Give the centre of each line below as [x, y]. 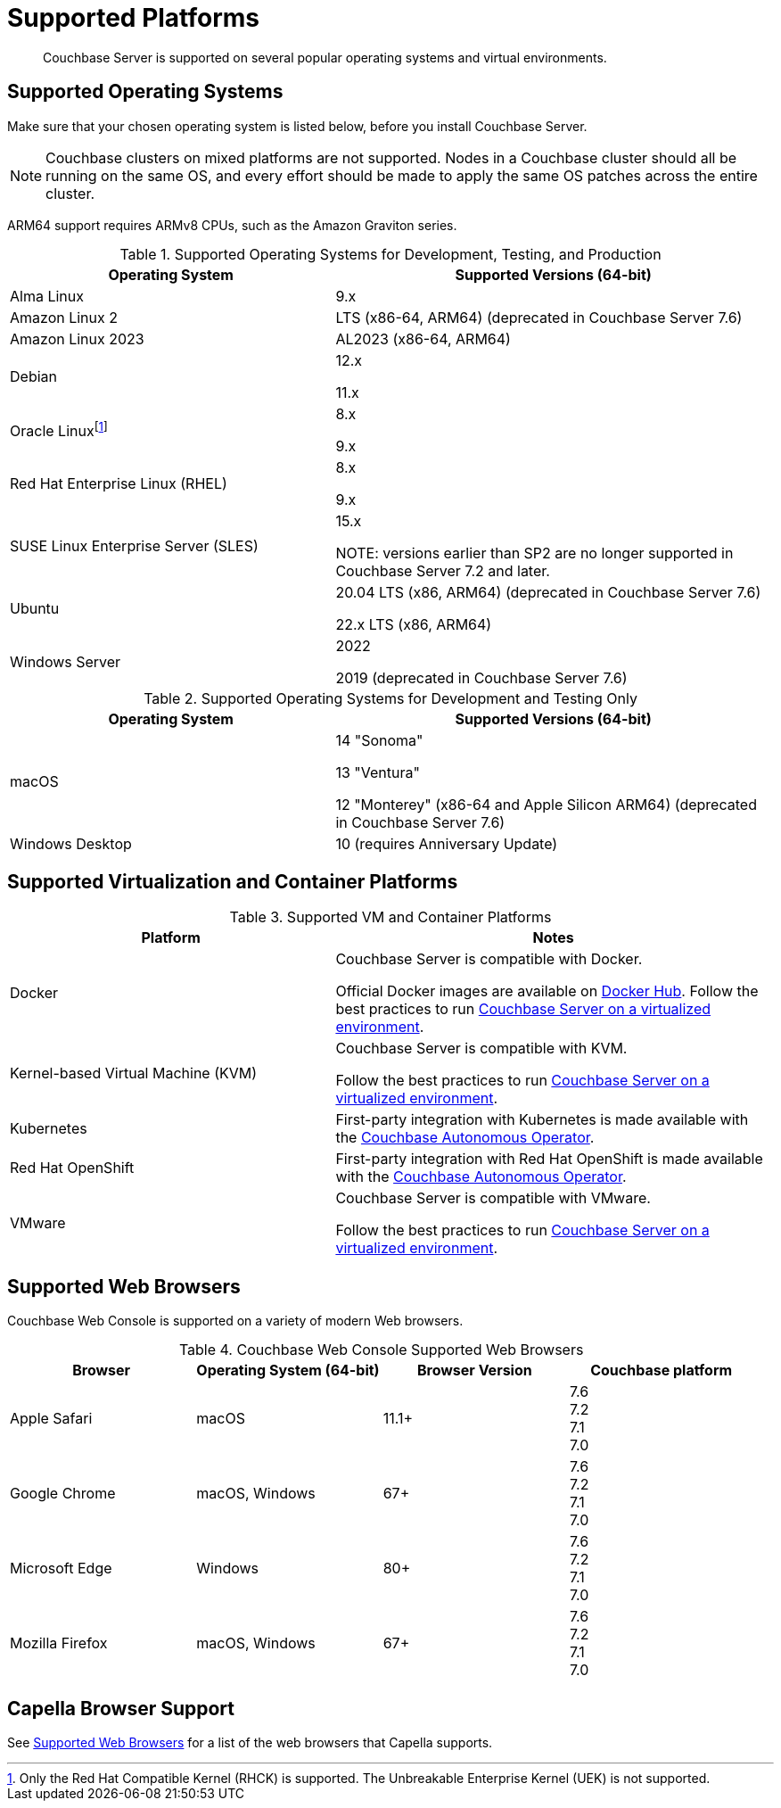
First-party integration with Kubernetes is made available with [542, 1120]
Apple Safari [51, 1419]
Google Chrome [63, 1494]
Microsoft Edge [61, 1569]
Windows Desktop [71, 843]
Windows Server [66, 661]
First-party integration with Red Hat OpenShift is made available [549, 1159]
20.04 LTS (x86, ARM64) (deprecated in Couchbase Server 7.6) [548, 592]
